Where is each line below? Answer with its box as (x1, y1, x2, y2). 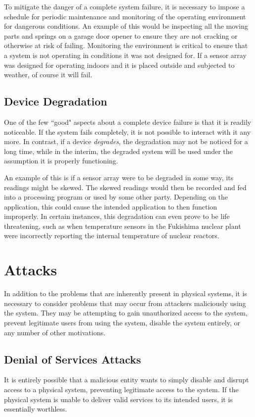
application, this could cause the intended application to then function (4, 201, 217, 211)
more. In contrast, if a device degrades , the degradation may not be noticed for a (4, 136, 248, 147)
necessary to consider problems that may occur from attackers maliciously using (4, 298, 246, 308)
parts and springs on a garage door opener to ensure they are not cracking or (4, 30, 238, 41)
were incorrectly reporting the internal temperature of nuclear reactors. (4, 230, 219, 241)
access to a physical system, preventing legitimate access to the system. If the (4, 384, 239, 394)
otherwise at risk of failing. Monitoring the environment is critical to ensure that (4, 40, 248, 51)
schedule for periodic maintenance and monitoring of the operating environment (4, 11, 246, 21)
